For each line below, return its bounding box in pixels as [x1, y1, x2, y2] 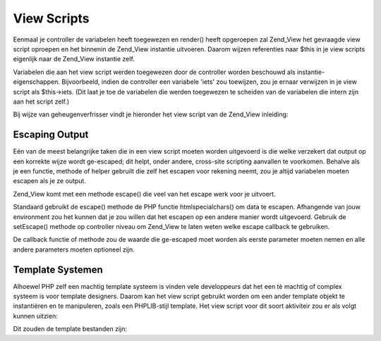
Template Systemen [13, 263, 104, 275]
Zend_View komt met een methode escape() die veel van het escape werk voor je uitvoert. [13, 190, 276, 198]
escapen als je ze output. [13, 177, 86, 185]
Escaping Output [13, 129, 89, 141]
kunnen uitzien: [13, 311, 58, 320]
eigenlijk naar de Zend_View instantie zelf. [13, 55, 135, 63]
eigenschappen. [13, 77, 60, 86]
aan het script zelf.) [13, 97, 70, 106]
